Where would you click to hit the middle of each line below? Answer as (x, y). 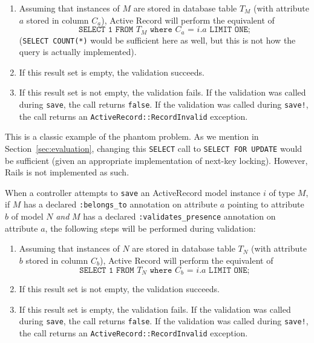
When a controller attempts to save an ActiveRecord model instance (133, 192)
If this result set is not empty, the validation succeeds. (119, 289)
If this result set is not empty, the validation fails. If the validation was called (162, 92)
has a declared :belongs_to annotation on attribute (121, 204)
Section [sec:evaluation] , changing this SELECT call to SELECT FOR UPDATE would (154, 148)
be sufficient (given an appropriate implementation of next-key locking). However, (156, 160)
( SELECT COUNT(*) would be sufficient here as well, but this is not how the (157, 40)
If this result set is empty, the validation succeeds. (112, 72)
